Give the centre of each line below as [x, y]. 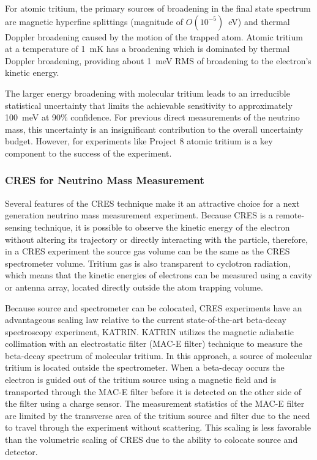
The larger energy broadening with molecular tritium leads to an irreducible [147, 93]
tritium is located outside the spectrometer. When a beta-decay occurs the [145, 367]
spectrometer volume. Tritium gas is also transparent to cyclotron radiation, [148, 263]
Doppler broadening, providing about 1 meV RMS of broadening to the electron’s [158, 60]
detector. [21, 451]
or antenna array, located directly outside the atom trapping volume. [134, 287]
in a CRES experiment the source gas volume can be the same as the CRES [147, 251]
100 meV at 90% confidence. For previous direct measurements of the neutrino [152, 117]
